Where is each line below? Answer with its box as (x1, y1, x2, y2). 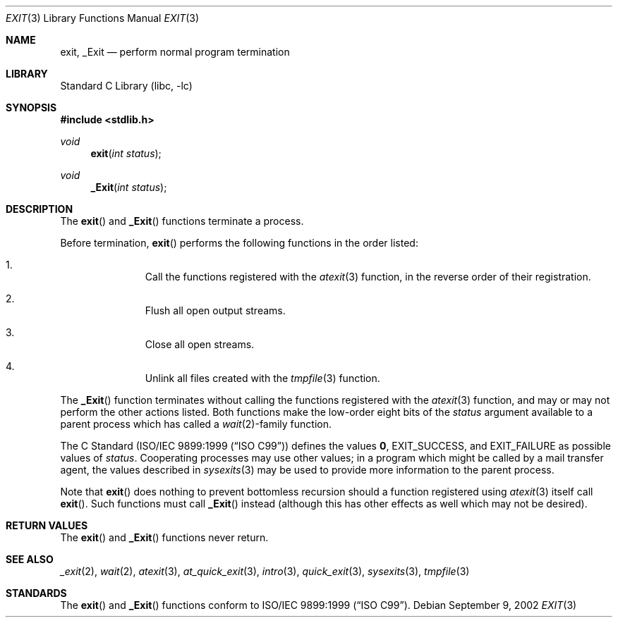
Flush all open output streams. (145, 304, 286, 316)
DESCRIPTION (6, 203, 73, 215)
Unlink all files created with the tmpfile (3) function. (145, 372, 380, 384)
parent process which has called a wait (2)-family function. (60, 418, 332, 430)
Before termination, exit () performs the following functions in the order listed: (60, 237, 418, 249)
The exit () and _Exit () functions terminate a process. (60, 215, 304, 227)
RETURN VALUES (6, 519, 88, 531)
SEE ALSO (6, 553, 54, 565)
